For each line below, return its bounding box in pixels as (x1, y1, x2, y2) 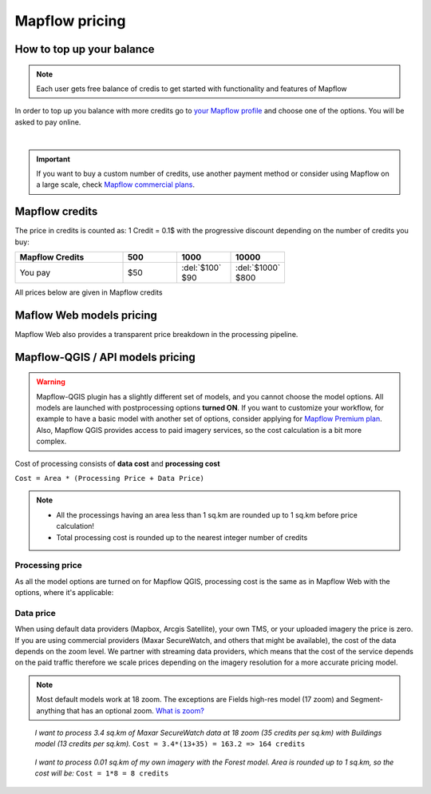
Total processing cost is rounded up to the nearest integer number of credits (56, 532, 308, 542)
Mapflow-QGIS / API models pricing (14, 350, 196, 363)
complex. (36, 436, 67, 447)
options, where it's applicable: (14, 588, 114, 597)
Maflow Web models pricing (14, 308, 157, 322)
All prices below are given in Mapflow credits (14, 288, 163, 297)
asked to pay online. (14, 117, 81, 127)
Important (36, 154, 71, 164)
